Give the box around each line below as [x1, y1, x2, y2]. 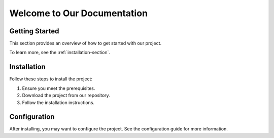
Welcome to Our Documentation [9, 8, 148, 19]
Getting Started [9, 27, 59, 35]
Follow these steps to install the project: [9, 76, 93, 82]
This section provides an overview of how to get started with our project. [9, 40, 162, 47]
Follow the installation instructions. [22, 99, 95, 106]
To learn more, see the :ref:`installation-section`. [9, 50, 110, 56]
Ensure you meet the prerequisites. [22, 85, 95, 91]
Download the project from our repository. [22, 93, 110, 99]
